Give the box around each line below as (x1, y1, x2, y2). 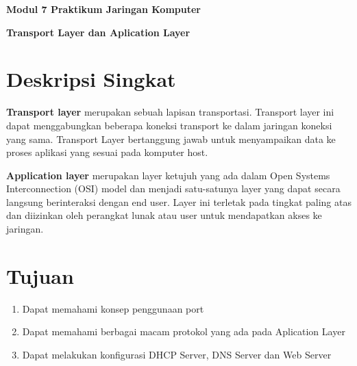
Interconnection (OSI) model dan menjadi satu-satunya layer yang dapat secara (6, 181, 341, 196)
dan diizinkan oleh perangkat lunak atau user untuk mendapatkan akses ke (6, 208, 322, 222)
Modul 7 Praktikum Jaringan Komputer (6, 2, 201, 16)
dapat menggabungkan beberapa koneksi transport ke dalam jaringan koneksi (6, 118, 332, 132)
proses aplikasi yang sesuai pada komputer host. (6, 145, 208, 159)
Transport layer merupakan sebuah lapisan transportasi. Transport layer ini (6, 105, 334, 119)
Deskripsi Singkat (6, 65, 176, 93)
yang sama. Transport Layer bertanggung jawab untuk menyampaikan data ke (6, 131, 336, 146)
